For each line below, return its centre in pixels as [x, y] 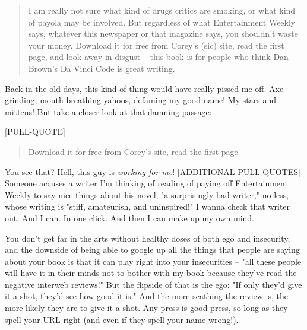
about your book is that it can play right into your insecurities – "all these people [153, 261]
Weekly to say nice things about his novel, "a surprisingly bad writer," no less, [147, 194]
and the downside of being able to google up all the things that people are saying [152, 250]
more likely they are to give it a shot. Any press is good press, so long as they [146, 308]
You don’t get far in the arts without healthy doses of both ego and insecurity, [148, 238]
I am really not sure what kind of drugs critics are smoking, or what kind [162, 10]
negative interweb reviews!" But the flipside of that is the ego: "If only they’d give [153, 284]
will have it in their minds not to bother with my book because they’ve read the [151, 273]
